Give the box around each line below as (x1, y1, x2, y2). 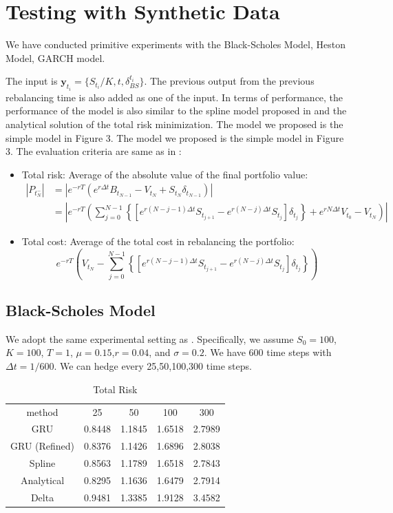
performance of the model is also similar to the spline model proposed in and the (6, 103, 347, 118)
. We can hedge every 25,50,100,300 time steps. (54, 359, 252, 373)
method (26, 404, 59, 419)
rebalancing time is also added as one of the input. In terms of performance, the (6, 90, 343, 104)
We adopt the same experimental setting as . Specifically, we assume (6, 331, 294, 346)
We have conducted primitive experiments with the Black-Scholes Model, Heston (6, 37, 346, 52)
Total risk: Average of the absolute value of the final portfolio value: (21, 167, 308, 181)
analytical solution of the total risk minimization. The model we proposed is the (6, 116, 343, 131)
